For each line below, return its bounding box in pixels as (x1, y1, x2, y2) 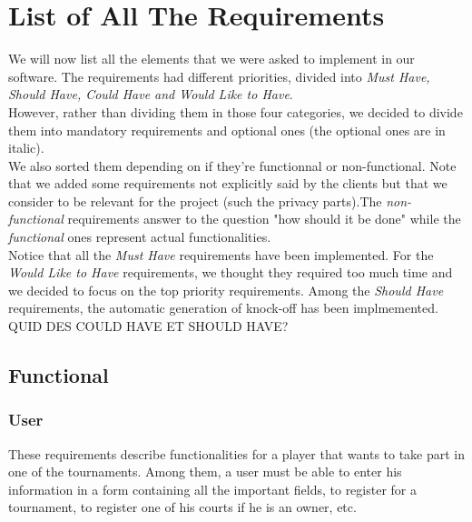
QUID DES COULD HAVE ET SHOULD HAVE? (8, 316, 289, 336)
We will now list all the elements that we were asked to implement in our (8, 49, 415, 68)
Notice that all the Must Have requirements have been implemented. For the (8, 245, 434, 264)
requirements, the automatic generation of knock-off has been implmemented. (8, 298, 438, 317)
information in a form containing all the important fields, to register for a (8, 479, 417, 498)
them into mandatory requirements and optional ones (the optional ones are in (8, 120, 446, 139)
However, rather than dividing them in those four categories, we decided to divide (8, 102, 463, 121)
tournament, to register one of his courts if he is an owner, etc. (8, 497, 357, 517)
